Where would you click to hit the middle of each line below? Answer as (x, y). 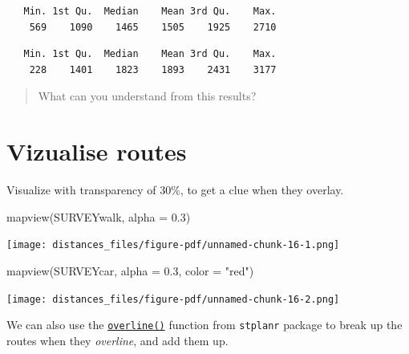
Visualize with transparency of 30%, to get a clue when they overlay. (175, 190)
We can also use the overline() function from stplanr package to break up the (204, 325)
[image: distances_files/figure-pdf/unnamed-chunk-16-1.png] (173, 245)
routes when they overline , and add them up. (117, 340)
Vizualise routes (97, 151)
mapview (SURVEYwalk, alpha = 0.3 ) (99, 216)
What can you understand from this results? (147, 96)
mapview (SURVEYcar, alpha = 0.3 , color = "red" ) (130, 270)
